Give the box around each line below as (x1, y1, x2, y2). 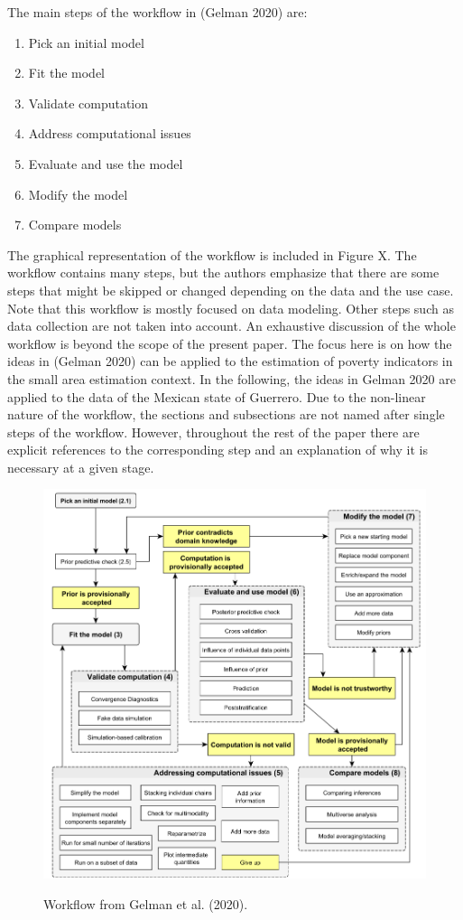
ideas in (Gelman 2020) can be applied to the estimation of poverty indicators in (7, 352, 453, 371)
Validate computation (28, 93, 149, 112)
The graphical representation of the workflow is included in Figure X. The (7, 245, 417, 264)
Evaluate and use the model (28, 154, 183, 173)
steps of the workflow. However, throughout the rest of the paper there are (7, 422, 420, 441)
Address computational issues (28, 124, 191, 143)
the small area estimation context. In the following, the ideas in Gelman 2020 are (7, 369, 456, 388)
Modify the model (28, 184, 128, 203)
